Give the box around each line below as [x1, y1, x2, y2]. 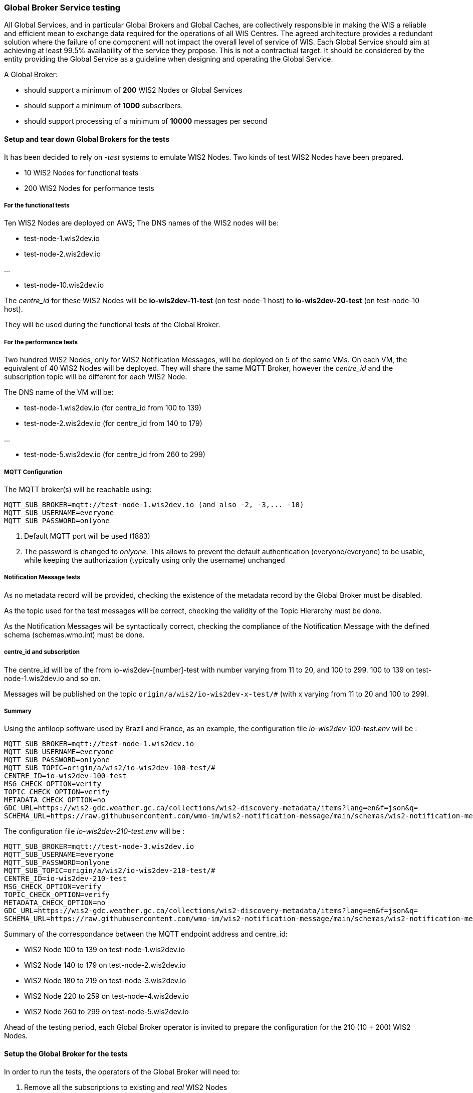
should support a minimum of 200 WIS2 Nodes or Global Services [24, 86, 243, 95]
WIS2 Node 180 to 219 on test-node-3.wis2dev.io [24, 976, 186, 985]
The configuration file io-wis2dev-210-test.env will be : [4, 827, 185, 836]
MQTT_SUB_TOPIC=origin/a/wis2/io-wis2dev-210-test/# [4, 866, 215, 875]
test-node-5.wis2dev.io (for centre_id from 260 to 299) [24, 450, 205, 459]
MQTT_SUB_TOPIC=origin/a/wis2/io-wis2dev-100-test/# [4, 764, 215, 772]
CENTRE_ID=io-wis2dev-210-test [4, 875, 127, 883]
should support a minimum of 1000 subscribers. [24, 101, 183, 110]
